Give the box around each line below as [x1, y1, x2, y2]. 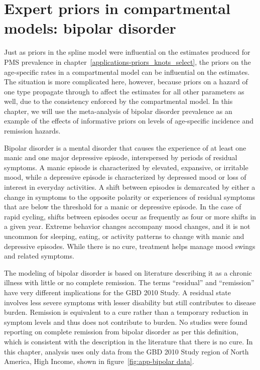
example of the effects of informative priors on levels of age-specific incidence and [4, 115, 253, 126]
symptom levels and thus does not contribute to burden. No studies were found [4, 316, 247, 327]
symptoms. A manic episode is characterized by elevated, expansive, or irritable [4, 162, 248, 172]
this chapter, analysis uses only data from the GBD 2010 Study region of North [4, 346, 249, 356]
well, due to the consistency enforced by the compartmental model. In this [4, 96, 233, 106]
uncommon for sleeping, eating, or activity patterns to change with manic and [4, 231, 244, 241]
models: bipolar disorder [4, 18, 176, 38]
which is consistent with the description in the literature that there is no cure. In [4, 336, 253, 346]
